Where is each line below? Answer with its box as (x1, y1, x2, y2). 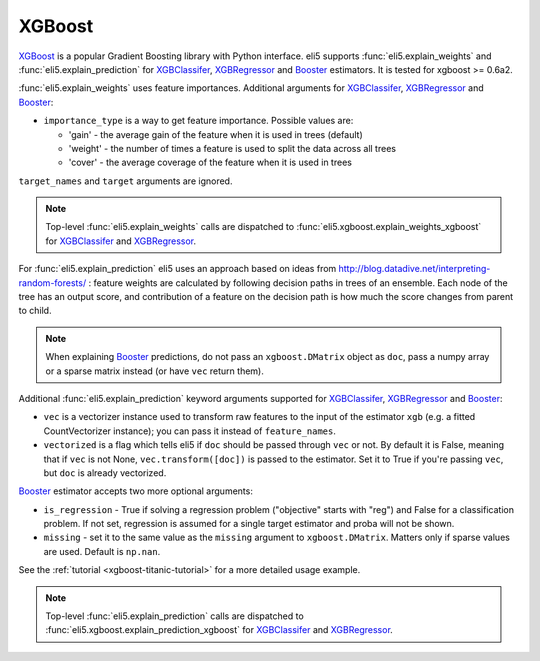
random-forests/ (18, 276, 87, 289)
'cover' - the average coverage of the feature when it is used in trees (68, 156, 352, 169)
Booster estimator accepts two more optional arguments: (18, 485, 254, 497)
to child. (18, 305, 52, 317)
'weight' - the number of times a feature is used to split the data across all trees (68, 142, 397, 154)
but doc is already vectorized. (43, 466, 167, 479)
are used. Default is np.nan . (43, 545, 161, 557)
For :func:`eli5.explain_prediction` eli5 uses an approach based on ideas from (18, 263, 337, 275)
